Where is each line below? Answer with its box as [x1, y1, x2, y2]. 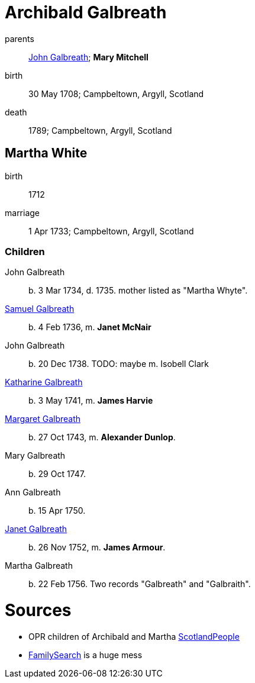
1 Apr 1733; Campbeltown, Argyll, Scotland [28, 225, 194, 236]
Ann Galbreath [5, 487, 61, 498]
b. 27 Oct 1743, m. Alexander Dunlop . [28, 432, 176, 443]
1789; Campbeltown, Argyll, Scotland [28, 125, 172, 136]
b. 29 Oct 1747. [28, 469, 86, 479]
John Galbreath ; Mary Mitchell [28, 51, 149, 62]
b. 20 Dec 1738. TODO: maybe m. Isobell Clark [28, 359, 209, 369]
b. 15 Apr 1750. [28, 505, 86, 516]
